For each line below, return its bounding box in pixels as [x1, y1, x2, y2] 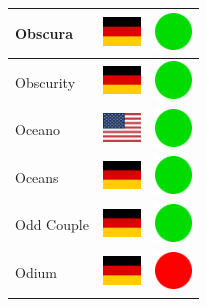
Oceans [15, 166, 59, 187]
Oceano [15, 119, 61, 140]
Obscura [15, 22, 73, 43]
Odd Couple [15, 214, 89, 235]
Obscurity [15, 71, 76, 92]
